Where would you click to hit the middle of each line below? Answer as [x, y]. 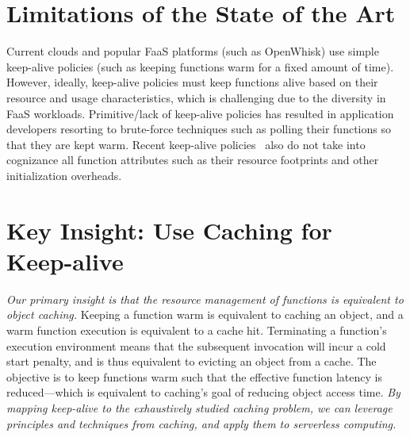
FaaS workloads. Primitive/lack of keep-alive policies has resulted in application [200, 113]
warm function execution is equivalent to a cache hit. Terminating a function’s [197, 330]
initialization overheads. [64, 175]
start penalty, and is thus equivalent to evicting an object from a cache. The [192, 361]
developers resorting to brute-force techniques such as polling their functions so [199, 129]
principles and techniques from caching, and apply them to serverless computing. [201, 423]
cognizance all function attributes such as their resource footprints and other [193, 160]
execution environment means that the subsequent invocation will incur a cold [196, 345]
